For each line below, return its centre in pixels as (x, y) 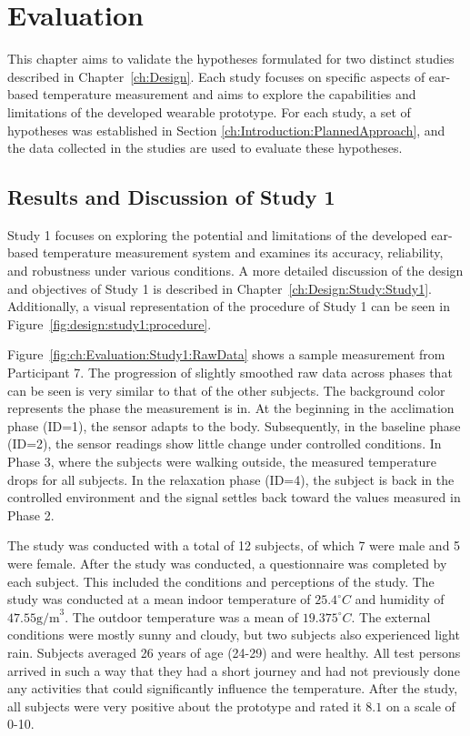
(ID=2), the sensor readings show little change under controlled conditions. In (225, 444)
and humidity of (400, 599)
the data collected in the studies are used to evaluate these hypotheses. (205, 148)
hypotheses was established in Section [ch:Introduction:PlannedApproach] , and (226, 130)
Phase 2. (31, 514)
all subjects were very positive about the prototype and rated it (185, 706)
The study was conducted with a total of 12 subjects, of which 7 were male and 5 (234, 545)
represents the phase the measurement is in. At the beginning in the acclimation (231, 408)
